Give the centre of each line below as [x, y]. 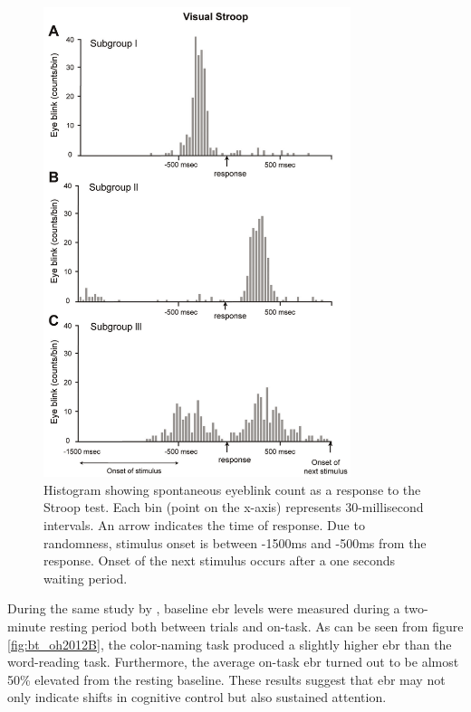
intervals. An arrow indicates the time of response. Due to [204, 524]
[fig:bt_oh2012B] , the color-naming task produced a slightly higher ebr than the [230, 644]
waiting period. [86, 578]
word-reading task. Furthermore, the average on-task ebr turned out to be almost [233, 662]
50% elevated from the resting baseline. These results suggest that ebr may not [226, 679]
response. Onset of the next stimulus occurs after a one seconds [220, 560]
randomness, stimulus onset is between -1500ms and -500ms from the [235, 542]
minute [27, 626]
